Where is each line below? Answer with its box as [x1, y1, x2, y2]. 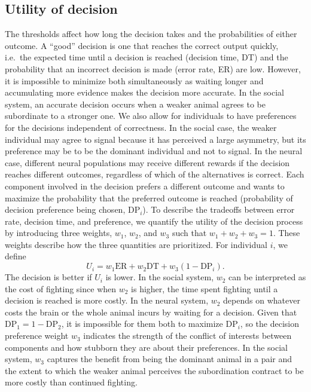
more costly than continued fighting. [5, 376, 138, 388]
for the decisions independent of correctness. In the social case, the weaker [5, 121, 277, 133]
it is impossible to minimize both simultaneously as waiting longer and [5, 74, 264, 87]
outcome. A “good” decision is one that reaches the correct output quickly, [5, 39, 279, 51]
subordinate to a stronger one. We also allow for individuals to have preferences [5, 109, 297, 122]
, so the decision [240, 317, 299, 330]
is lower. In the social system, [105, 271, 214, 283]
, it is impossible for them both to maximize [61, 317, 223, 330]
